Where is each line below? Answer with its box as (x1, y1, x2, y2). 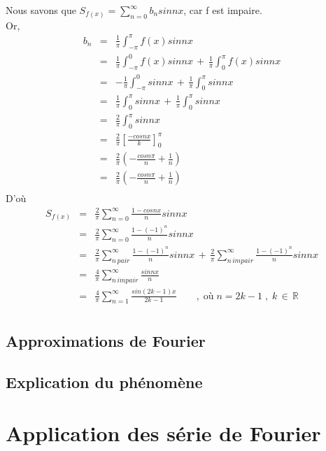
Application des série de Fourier (6, 419, 321, 448)
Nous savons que (6, 3, 76, 17)
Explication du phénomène (6, 371, 203, 392)
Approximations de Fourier (6, 329, 206, 351)
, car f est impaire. (183, 3, 262, 17)
